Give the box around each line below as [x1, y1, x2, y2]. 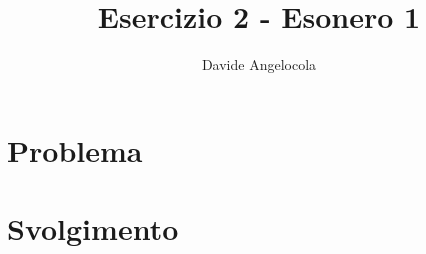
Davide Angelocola [201, 54, 317, 75]
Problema [7, 129, 143, 170]
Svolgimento [7, 208, 179, 249]
